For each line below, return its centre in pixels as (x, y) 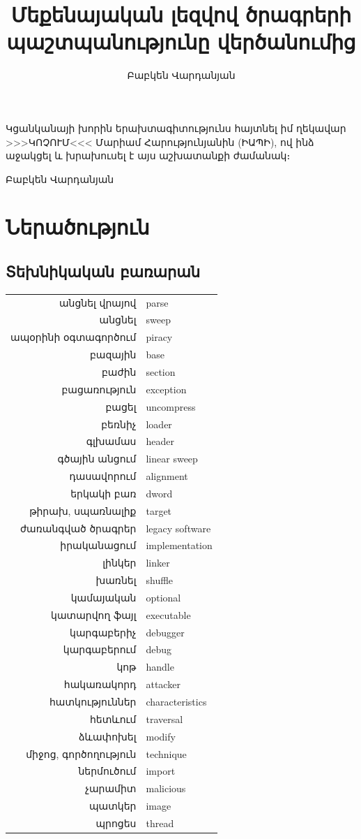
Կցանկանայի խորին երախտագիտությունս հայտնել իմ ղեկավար (176, 127)
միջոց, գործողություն (81, 753)
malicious (166, 788)
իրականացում (98, 545)
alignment (167, 476)
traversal (164, 718)
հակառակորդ (100, 684)
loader (159, 424)
